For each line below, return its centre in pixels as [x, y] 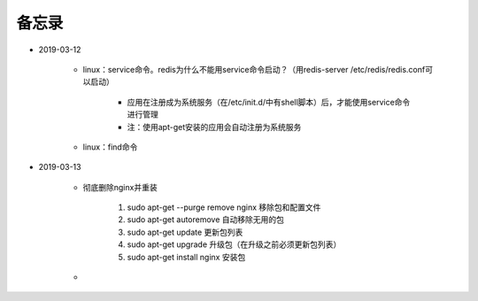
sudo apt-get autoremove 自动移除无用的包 [206, 220]
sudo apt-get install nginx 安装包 [186, 257]
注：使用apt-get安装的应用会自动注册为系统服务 [214, 127]
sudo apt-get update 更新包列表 [185, 232]
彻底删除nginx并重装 [120, 187]
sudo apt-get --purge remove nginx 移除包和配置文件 [224, 207]
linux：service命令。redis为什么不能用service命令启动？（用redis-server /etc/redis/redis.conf [254, 69]
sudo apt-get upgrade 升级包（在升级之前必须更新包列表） [234, 244]
